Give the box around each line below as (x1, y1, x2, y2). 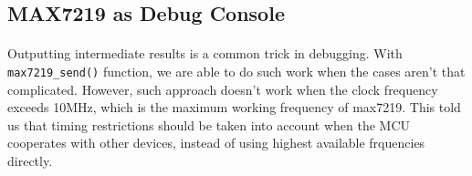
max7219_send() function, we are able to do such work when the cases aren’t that (7, 61, 466, 80)
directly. (7, 151, 53, 170)
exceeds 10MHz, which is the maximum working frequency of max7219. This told (7, 98, 461, 117)
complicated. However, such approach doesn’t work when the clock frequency (7, 79, 438, 98)
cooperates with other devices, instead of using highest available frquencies (7, 133, 425, 152)
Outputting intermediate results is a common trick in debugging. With (7, 44, 403, 63)
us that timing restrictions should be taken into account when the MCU (7, 115, 410, 134)
